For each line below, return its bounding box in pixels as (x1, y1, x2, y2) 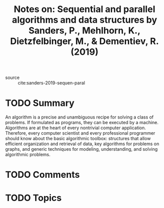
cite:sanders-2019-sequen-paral (18, 80, 86, 86)
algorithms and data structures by (12, 14, 157, 26)
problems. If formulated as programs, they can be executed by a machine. (5, 120, 159, 126)
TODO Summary (5, 97, 74, 109)
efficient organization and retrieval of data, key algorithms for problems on (5, 141, 159, 147)
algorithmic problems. (5, 152, 51, 158)
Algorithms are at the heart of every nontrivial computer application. (5, 125, 146, 131)
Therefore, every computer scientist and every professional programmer (5, 130, 155, 136)
